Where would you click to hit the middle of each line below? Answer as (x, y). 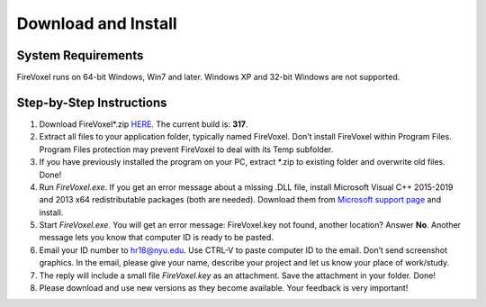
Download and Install (97, 23)
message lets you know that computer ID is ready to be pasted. (157, 238)
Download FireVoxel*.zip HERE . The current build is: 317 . (144, 124)
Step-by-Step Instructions (92, 102)
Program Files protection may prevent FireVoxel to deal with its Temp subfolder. (186, 149)
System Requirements (80, 55)
